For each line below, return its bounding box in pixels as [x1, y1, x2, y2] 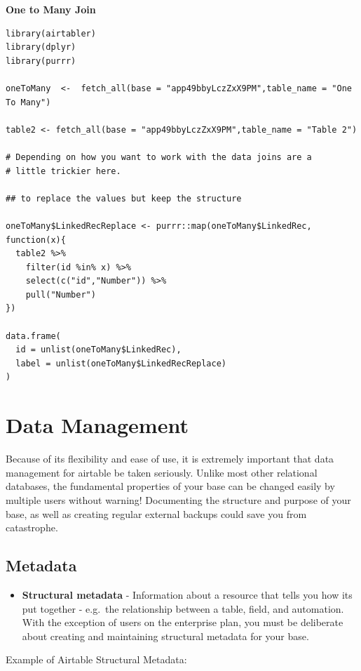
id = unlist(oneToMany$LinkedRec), [15, 345, 182, 355]
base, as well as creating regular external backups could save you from [6, 506, 307, 521]
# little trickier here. [6, 166, 121, 176]
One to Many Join [6, 2, 96, 16]
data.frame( [6, 331, 61, 341]
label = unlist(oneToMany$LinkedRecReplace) [15, 358, 226, 368]
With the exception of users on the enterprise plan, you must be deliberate [22, 615, 343, 630]
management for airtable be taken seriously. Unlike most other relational [6, 465, 318, 479]
